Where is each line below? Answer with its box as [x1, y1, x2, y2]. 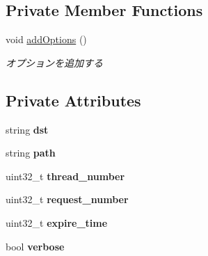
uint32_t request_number [6, 192, 129, 207]
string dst [6, 122, 49, 136]
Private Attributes [6, 89, 141, 111]
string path [6, 145, 56, 160]
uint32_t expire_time [6, 215, 108, 230]
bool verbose [6, 239, 65, 253]
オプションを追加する [6, 55, 103, 70]
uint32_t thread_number [6, 168, 125, 183]
